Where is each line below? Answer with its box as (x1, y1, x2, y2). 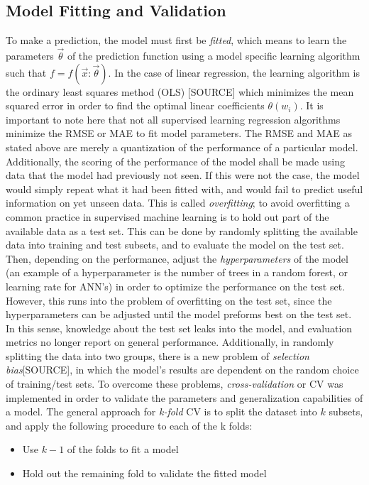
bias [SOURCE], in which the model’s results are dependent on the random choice (6, 362, 359, 377)
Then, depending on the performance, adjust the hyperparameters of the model (6, 251, 348, 266)
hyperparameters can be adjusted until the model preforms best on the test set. (6, 307, 352, 322)
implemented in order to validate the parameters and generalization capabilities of (6, 390, 363, 405)
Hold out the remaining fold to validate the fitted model (22, 466, 267, 481)
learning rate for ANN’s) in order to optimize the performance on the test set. (6, 278, 346, 293)
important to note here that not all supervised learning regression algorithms (6, 111, 341, 126)
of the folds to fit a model (67, 442, 179, 457)
